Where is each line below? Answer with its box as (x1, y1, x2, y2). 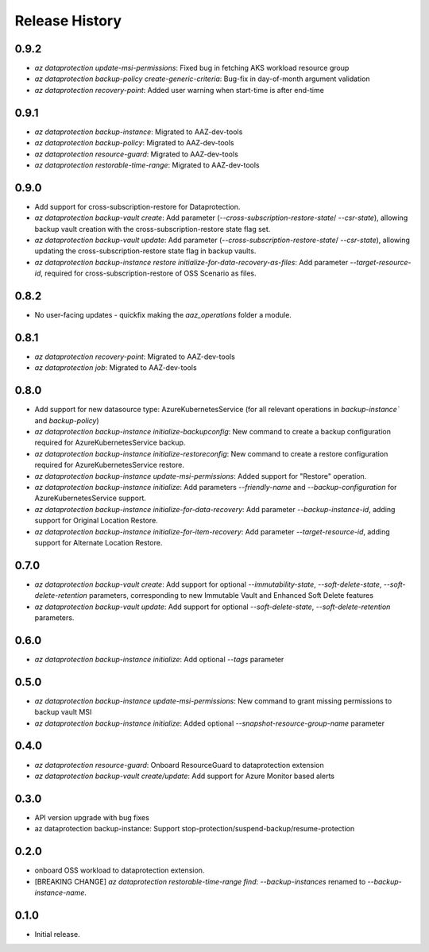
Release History (14, 12, 122, 29)
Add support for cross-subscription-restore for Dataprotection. (34, 202, 241, 211)
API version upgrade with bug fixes (34, 812, 150, 822)
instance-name (34, 888, 85, 897)
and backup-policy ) (34, 415, 99, 425)
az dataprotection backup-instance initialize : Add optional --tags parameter (34, 654, 284, 664)
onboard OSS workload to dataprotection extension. (34, 865, 205, 875)
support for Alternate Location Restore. (34, 538, 163, 547)
